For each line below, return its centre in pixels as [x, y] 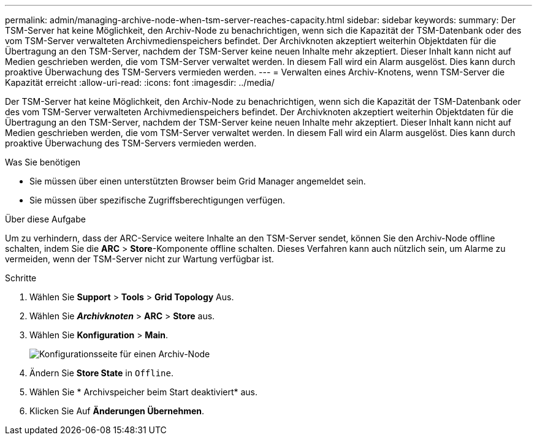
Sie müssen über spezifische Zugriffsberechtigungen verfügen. [158, 200]
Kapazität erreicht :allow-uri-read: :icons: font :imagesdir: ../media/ [140, 82]
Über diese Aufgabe [45, 219]
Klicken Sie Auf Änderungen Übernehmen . [117, 411]
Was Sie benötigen [43, 162]
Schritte [21, 278]
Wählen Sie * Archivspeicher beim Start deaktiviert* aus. [144, 392]
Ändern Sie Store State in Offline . [102, 373]
